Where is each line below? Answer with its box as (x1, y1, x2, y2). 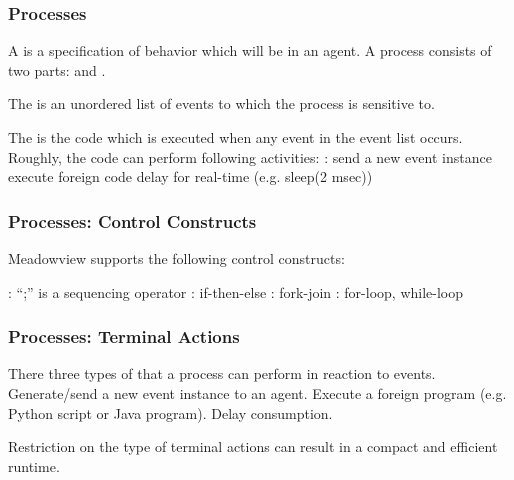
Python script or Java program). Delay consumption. (8, 402, 333, 423)
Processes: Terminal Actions (8, 324, 240, 349)
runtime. (8, 455, 60, 476)
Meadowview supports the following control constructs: (8, 248, 345, 268)
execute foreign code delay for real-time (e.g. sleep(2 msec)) (8, 166, 373, 187)
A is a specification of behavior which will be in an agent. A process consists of (8, 40, 492, 61)
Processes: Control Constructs (8, 208, 257, 233)
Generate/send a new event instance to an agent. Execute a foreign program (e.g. (8, 383, 507, 403)
